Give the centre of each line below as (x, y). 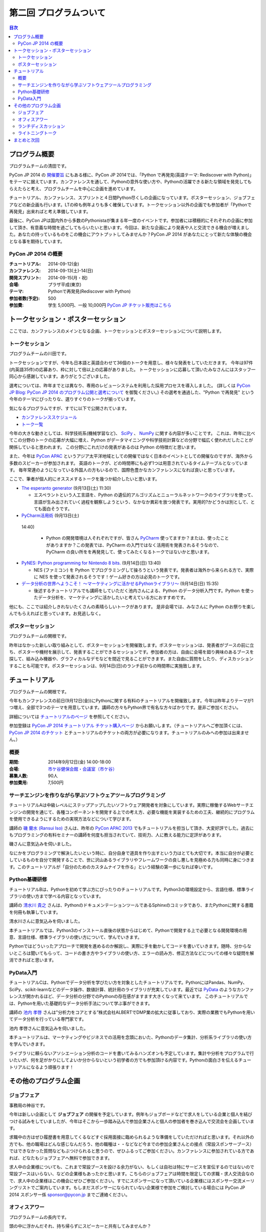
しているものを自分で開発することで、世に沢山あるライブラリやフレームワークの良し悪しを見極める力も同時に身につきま (132, 860)
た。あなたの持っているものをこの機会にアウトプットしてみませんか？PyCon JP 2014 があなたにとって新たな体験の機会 (131, 235)
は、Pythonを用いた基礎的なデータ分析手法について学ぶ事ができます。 (81, 1003)
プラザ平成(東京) (65, 284)
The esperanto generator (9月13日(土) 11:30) (66, 488)
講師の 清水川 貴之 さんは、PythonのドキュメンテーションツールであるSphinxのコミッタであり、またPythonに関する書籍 (131, 905)
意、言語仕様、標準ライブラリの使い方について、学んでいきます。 (76, 937)
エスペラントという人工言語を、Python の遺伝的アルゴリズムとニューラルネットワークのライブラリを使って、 (145, 495)
